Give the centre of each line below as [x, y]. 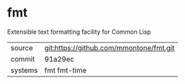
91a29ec [59, 59]
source [22, 48]
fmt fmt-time [66, 70]
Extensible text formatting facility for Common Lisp [79, 32]
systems [24, 70]
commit [23, 59]
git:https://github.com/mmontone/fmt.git [110, 48]
